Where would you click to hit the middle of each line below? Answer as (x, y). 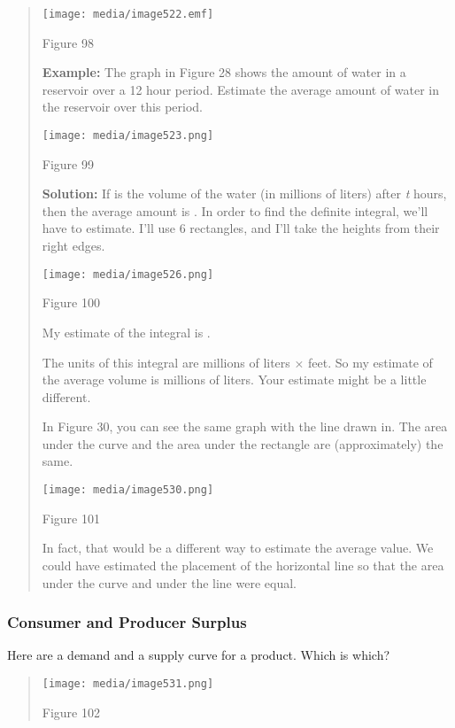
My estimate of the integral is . (126, 332)
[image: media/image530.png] (128, 490)
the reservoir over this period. (122, 107)
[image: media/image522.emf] (128, 14)
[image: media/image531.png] (128, 683)
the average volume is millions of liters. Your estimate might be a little (234, 379)
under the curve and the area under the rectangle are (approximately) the (243, 443)
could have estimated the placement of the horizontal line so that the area (243, 565)
